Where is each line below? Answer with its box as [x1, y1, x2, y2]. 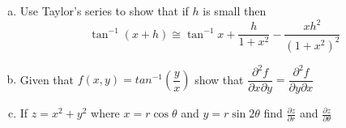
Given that [19, 70, 75, 87]
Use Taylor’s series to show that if [19, 2, 189, 19]
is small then [203, 2, 267, 19]
